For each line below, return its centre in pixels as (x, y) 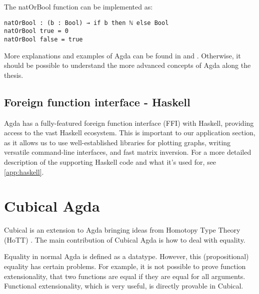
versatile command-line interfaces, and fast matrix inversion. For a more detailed (128, 152)
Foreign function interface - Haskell (97, 102)
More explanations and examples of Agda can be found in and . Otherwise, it (122, 55)
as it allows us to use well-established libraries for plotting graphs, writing (117, 142)
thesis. (14, 75)
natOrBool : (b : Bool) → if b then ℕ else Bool (86, 23)
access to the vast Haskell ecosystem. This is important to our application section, (130, 133)
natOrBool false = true (43, 39)
